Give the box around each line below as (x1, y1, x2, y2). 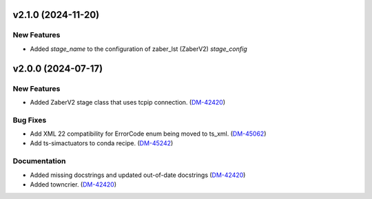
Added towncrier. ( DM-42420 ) (30, 180, 117, 189)
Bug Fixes (12, 115, 47, 125)
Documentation (12, 156, 66, 166)
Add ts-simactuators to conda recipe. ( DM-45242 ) (30, 139, 174, 147)
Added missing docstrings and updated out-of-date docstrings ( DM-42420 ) (30, 171, 246, 179)
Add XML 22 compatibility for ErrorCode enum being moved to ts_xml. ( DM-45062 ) (30, 129, 267, 138)
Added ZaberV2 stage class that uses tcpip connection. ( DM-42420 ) (30, 98, 226, 106)
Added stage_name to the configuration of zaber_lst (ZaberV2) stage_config (30, 45, 247, 53)
